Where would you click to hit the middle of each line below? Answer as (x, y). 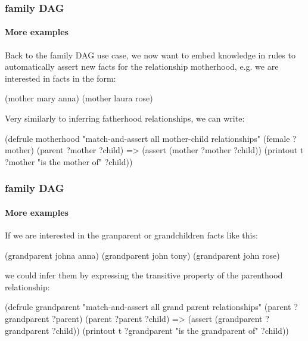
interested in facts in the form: (60, 78)
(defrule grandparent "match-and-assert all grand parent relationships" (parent (148, 307)
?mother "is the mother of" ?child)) (69, 161)
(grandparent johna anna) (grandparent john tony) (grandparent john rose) (142, 255)
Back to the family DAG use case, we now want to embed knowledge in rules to (150, 55)
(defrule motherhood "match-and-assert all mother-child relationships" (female (147, 138)
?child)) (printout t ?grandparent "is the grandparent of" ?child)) (170, 330)
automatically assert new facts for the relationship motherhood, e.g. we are (142, 66)
